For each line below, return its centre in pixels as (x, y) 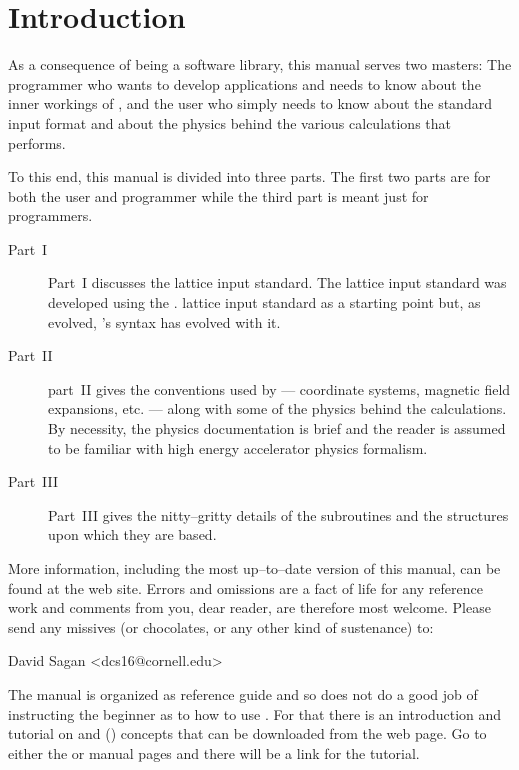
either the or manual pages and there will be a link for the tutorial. (214, 752)
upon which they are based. (132, 534)
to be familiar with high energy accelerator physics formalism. (238, 447)
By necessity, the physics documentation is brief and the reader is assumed (277, 428)
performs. (37, 142)
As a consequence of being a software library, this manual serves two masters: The (260, 64)
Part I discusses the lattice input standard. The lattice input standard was (277, 282)
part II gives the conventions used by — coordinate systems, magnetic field (279, 388)
